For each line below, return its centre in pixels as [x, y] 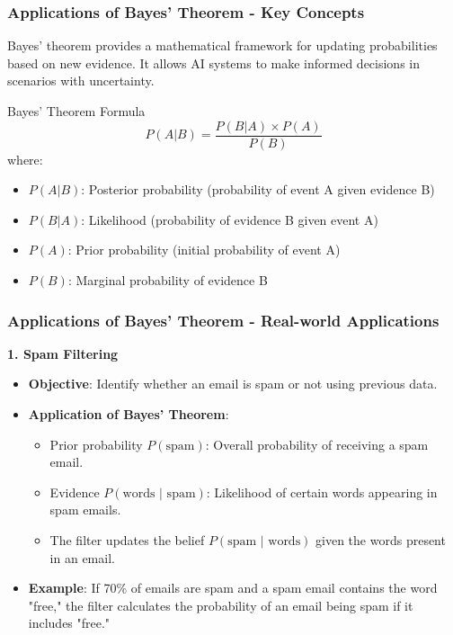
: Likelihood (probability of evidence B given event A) [230, 219]
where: [25, 159]
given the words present [381, 540]
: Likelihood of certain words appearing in [322, 492]
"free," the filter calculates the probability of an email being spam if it [221, 605]
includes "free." [69, 623]
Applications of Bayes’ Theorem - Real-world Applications [223, 320]
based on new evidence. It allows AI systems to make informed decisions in [214, 63]
